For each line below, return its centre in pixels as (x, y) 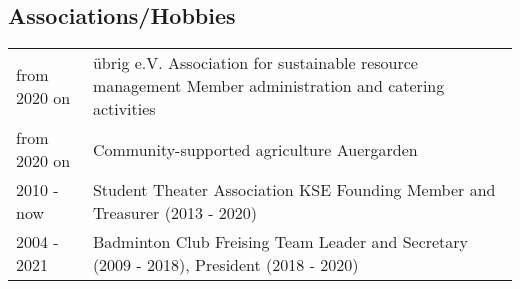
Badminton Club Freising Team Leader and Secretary (280, 242)
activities (124, 109)
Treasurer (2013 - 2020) (175, 213)
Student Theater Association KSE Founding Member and (294, 190)
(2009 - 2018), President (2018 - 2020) (225, 265)
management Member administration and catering (268, 86)
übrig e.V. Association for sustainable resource (255, 63)
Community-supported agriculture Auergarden (255, 149)
